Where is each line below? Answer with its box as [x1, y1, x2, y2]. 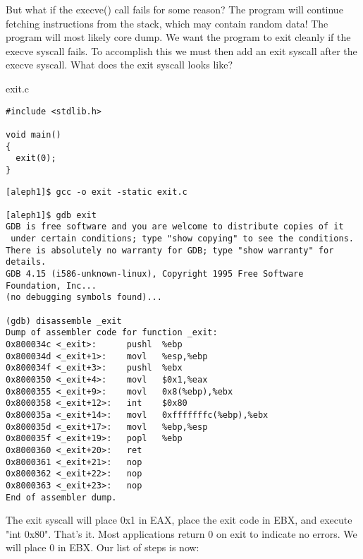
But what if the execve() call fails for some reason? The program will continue [6, 2, 343, 16]
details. [6, 257, 47, 268]
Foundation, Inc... [6, 280, 97, 291]
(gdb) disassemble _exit [6, 315, 122, 326]
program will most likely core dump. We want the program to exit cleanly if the [6, 30, 351, 44]
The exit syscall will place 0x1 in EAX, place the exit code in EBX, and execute [6, 512, 352, 527]
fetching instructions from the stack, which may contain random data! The [6, 16, 328, 30]
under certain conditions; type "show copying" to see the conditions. [11, 234, 354, 244]
